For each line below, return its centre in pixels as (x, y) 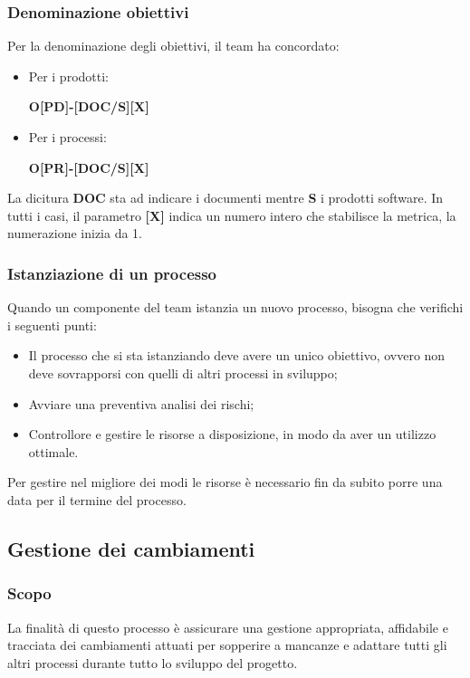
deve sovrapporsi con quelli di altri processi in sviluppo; (183, 372)
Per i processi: (67, 137)
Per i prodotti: (68, 76)
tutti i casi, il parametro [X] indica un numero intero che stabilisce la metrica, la (232, 215)
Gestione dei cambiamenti (131, 548)
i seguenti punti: (52, 325)
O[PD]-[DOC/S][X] (89, 106)
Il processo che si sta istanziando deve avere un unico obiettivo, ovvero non (237, 355)
